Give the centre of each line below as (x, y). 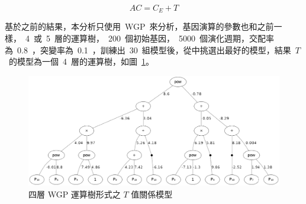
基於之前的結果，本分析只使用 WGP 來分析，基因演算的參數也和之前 (139, 26)
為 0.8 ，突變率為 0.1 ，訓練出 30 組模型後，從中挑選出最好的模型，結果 (148, 50)
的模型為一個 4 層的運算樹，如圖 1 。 (81, 61)
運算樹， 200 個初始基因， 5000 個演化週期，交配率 (172, 38)
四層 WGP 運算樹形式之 (75, 194)
